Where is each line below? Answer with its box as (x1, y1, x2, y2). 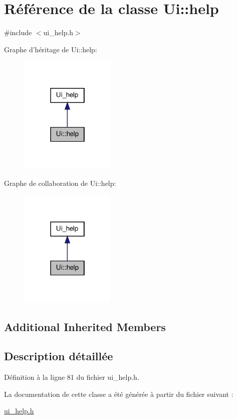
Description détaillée (4, 348, 113, 364)
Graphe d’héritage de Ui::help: (4, 44, 97, 54)
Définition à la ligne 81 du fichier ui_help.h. (4, 372, 139, 382)
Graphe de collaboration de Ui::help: (4, 177, 116, 188)
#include (4, 27, 32, 38)
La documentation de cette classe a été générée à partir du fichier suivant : (4, 388, 233, 399)
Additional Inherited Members (4, 319, 166, 334)
